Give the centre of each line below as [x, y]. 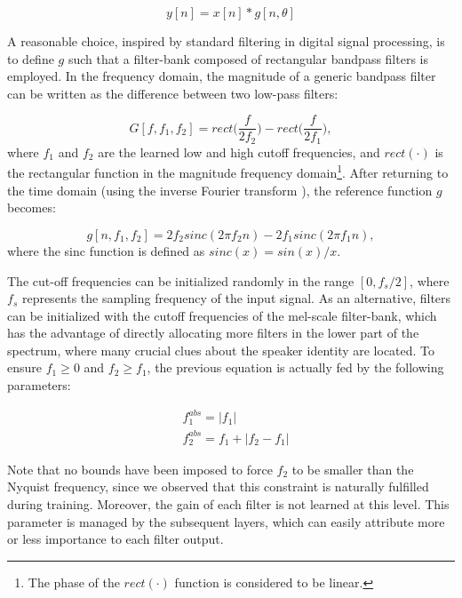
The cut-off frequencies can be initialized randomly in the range [181, 280]
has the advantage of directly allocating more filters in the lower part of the [213, 333]
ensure [25, 367]
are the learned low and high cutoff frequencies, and [239, 151]
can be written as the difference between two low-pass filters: [173, 93]
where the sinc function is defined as [106, 250]
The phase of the [74, 582]
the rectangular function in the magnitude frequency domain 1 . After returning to [228, 171]
